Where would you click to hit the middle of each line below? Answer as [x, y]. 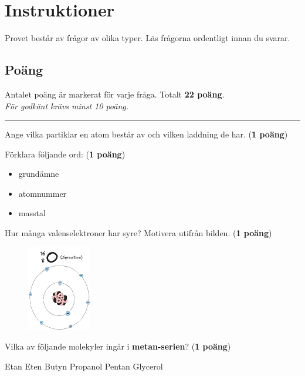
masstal [32, 213]
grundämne [39, 174]
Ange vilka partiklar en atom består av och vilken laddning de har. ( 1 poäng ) [146, 134]
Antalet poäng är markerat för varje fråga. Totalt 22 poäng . [115, 94]
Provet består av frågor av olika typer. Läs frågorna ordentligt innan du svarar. [148, 38]
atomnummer [43, 193]
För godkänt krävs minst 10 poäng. [67, 105]
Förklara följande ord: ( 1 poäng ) [65, 154]
